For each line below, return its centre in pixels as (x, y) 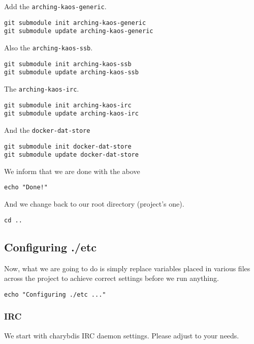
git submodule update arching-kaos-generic (79, 31)
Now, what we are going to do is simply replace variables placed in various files (127, 268)
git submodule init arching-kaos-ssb (68, 64)
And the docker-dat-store (47, 130)
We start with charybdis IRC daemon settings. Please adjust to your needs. (122, 335)
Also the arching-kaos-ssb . (49, 47)
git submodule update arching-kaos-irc (71, 114)
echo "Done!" (26, 188)
